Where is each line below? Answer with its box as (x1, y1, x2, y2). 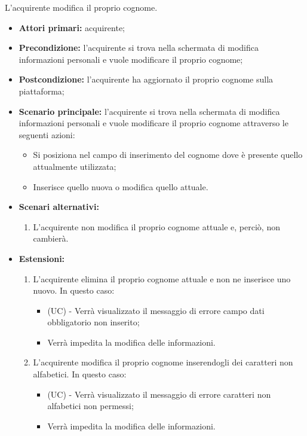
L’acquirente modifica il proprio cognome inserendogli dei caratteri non (33, 356, 293, 368)
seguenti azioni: (19, 128, 75, 141)
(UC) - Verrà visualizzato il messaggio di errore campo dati (47, 304, 265, 316)
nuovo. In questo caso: (33, 284, 115, 297)
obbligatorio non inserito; (47, 316, 140, 328)
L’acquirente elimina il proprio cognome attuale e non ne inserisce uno (33, 272, 291, 285)
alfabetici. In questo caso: (33, 368, 127, 380)
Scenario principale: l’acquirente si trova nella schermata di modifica (19, 105, 280, 117)
